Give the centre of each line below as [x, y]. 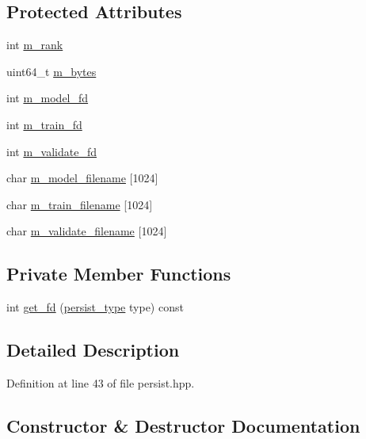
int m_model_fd [48, 98]
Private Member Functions [119, 274]
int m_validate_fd [51, 151]
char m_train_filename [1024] [80, 204]
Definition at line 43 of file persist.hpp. [101, 382]
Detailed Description [93, 350]
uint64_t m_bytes [51, 71]
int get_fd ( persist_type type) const [95, 307]
